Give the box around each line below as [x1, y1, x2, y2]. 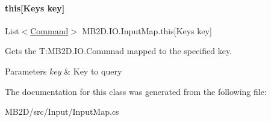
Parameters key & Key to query [5, 64, 122, 77]
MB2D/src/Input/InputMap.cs [5, 105, 119, 118]
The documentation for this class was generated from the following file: [5, 85, 267, 97]
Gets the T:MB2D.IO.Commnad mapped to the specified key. [5, 44, 232, 57]
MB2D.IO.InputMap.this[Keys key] [82, 24, 212, 37]
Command [30, 24, 69, 37]
